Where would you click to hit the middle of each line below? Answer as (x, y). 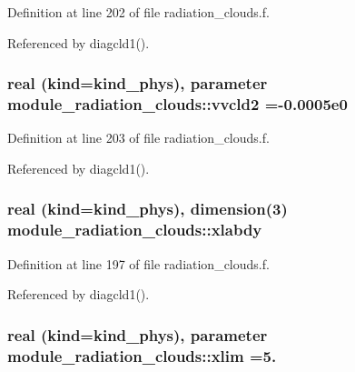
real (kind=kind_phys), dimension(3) (148, 209)
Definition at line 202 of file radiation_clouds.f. (138, 12)
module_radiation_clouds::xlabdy (135, 230)
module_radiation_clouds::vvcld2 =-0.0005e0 (177, 104)
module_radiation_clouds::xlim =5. (142, 355)
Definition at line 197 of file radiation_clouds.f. (138, 263)
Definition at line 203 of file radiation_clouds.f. (138, 138)
